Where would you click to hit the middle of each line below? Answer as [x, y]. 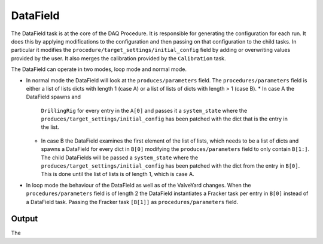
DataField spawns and [53, 97]
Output [25, 219]
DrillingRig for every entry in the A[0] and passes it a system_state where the [144, 110]
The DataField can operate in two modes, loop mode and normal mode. [99, 69]
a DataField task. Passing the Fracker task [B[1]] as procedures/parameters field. [132, 202]
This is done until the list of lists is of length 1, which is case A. [118, 174]
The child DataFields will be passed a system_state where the [120, 157]
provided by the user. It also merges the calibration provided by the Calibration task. [119, 58]
